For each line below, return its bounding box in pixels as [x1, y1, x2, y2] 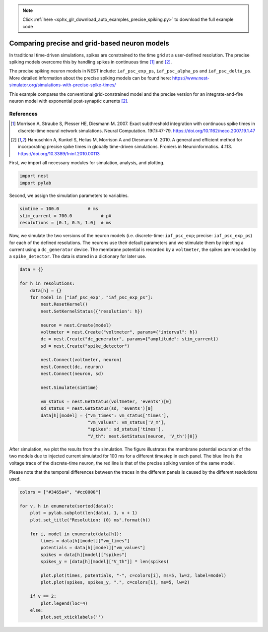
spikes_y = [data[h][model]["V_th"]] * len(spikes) [40, 559, 169, 565]
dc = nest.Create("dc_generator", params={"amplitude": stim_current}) [40, 336, 219, 342]
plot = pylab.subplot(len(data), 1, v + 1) [30, 510, 137, 516]
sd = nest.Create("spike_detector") [40, 343, 130, 349]
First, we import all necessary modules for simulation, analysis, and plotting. [9, 160, 165, 166]
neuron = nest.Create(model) [40, 322, 112, 328]
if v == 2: [30, 593, 57, 599]
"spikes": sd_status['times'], [87, 427, 164, 432]
